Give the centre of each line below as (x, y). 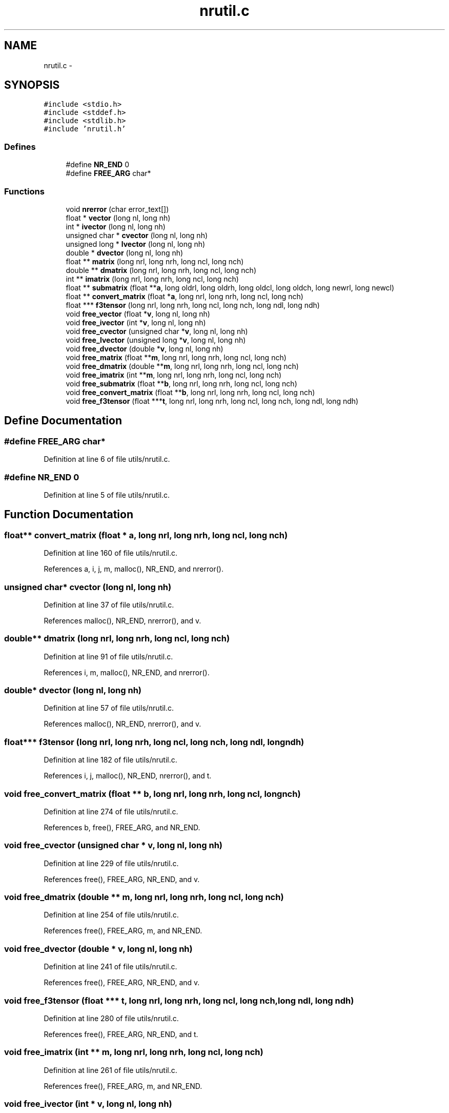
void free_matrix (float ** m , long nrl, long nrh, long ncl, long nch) (176, 357)
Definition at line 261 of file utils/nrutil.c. (110, 1070)
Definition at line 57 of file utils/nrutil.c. (109, 708)
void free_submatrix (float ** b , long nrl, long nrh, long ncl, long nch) (181, 383)
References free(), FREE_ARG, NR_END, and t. (121, 1034)
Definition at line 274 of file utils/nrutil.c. (111, 811)
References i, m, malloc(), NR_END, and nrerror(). (127, 672)
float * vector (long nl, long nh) (118, 218)
